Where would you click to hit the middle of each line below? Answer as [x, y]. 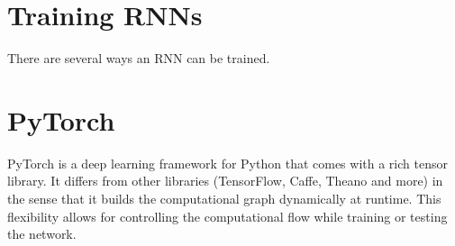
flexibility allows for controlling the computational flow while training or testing [227, 216]
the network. [42, 234]
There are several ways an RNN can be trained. [139, 58]
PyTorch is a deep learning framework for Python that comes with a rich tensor [227, 163]
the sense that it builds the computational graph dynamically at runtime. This [224, 199]
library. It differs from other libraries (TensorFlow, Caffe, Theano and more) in [225, 181]
